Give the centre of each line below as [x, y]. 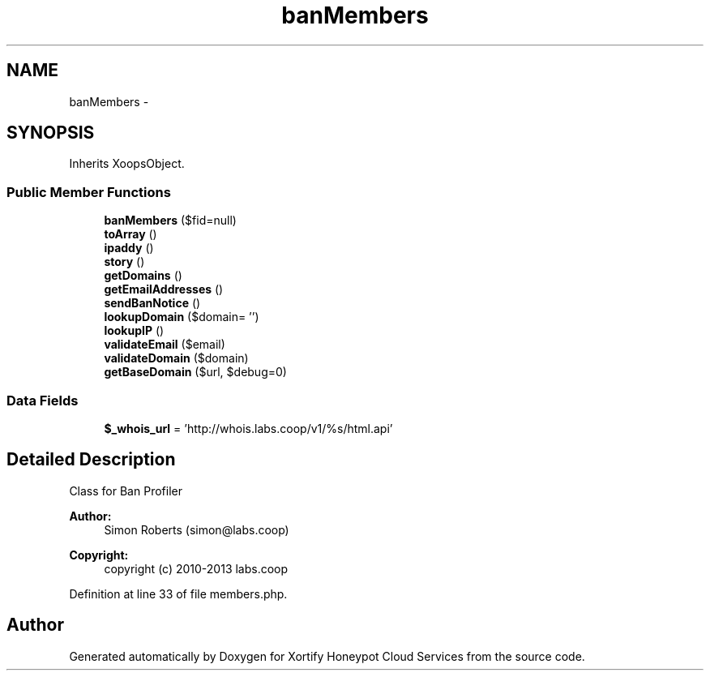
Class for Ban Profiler [126, 491]
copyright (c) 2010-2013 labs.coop [196, 568]
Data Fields [43, 400]
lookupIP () [134, 331]
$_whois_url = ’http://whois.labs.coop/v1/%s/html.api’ [248, 428]
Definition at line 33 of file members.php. [178, 593]
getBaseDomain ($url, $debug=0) [195, 372]
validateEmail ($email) [165, 345]
